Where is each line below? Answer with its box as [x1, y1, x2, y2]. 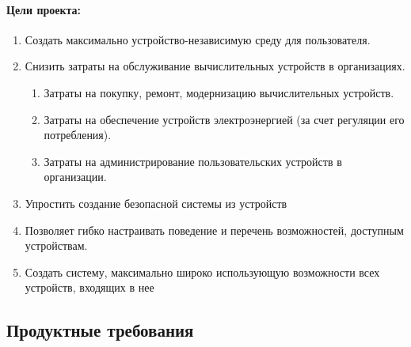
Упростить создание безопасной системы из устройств [25, 194, 287, 211]
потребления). [44, 126, 112, 143]
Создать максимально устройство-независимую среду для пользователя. [25, 31, 371, 47]
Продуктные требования [6, 318, 194, 342]
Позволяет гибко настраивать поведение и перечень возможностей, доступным [25, 221, 404, 238]
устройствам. [25, 237, 88, 254]
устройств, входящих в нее [25, 279, 154, 296]
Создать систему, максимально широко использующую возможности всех [25, 263, 380, 280]
